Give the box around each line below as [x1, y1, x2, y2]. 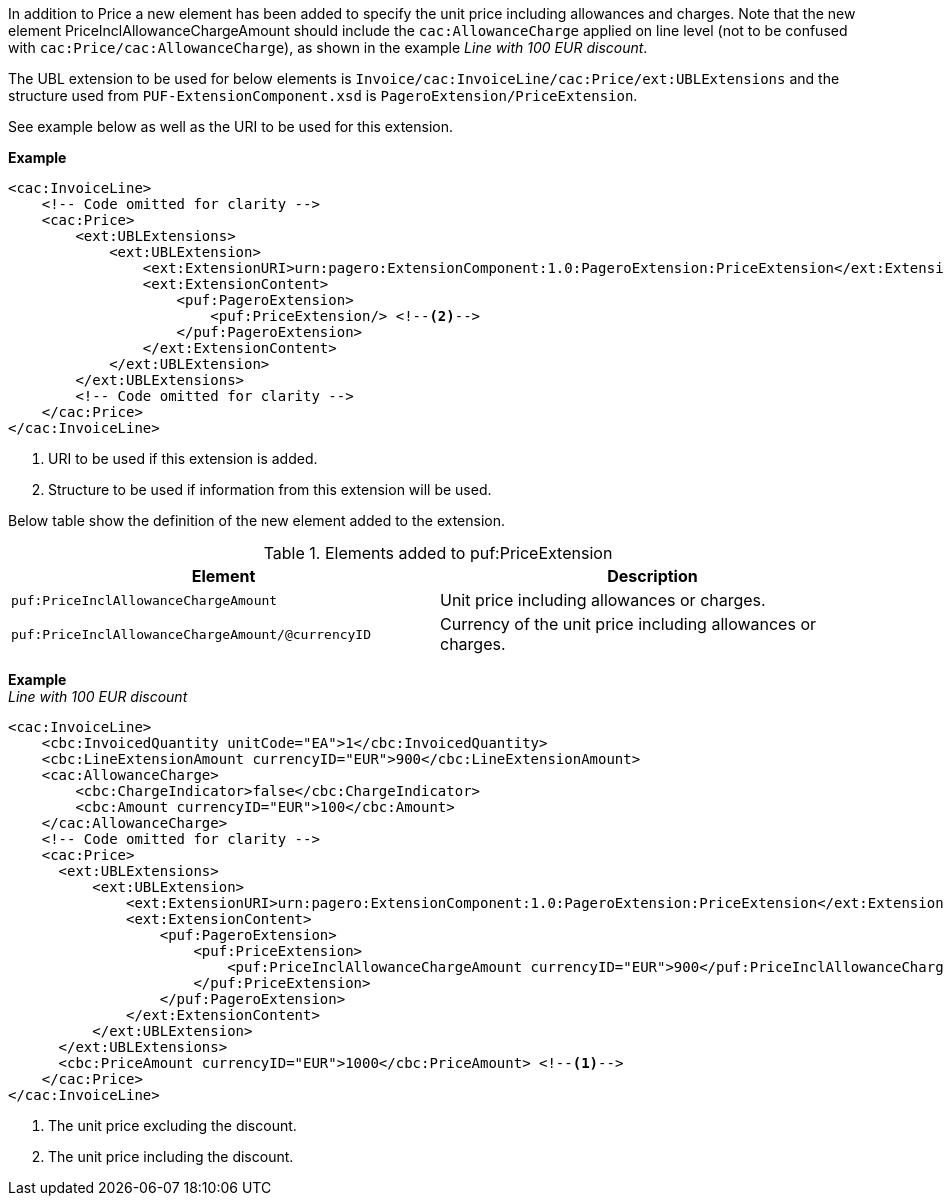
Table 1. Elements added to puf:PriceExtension [263, 543, 613, 563]
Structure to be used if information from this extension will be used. [48, 481, 492, 498]
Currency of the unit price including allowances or [440, 614, 817, 634]
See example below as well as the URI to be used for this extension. [8, 118, 453, 135]
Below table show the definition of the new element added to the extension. [8, 512, 506, 529]
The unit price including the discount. [48, 1148, 294, 1165]
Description [607, 566, 698, 586]
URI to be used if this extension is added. [48, 450, 318, 467]
